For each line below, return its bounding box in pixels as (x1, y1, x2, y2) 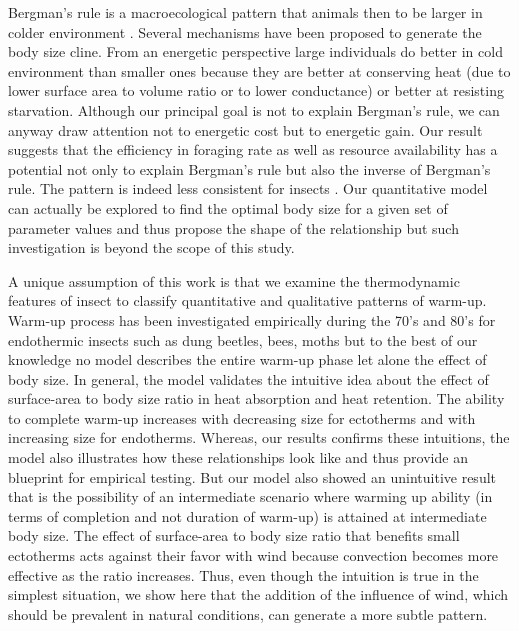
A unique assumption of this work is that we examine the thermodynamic (8, 270, 460, 291)
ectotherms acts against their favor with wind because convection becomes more (8, 545, 499, 566)
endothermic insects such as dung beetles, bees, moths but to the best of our (8, 329, 478, 350)
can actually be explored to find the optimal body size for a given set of (8, 197, 448, 218)
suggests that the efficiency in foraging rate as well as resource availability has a (8, 139, 498, 160)
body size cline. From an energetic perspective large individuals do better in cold (8, 41, 503, 62)
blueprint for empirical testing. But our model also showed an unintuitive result (8, 466, 497, 487)
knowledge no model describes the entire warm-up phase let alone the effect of (8, 349, 487, 370)
